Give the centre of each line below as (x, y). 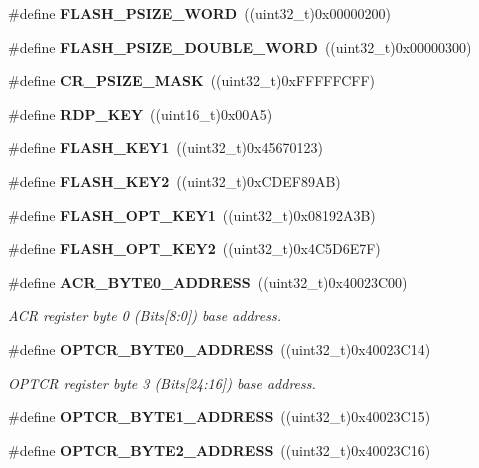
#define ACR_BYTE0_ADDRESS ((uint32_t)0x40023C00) (208, 281)
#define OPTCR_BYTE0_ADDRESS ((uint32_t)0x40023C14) (219, 348)
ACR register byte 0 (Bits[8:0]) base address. (144, 315)
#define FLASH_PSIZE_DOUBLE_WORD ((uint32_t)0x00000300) (240, 46)
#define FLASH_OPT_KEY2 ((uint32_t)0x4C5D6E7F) (194, 248)
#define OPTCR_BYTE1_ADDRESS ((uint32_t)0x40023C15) (219, 416)
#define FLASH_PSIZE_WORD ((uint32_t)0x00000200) (199, 13)
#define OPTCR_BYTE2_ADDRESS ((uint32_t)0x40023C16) (219, 449)
